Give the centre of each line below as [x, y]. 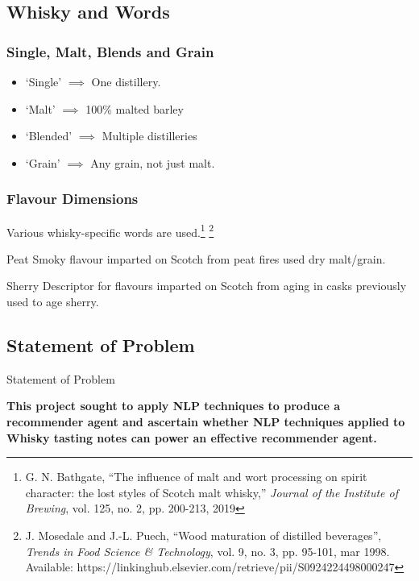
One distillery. [126, 81]
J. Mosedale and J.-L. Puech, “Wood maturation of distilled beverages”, [203, 535]
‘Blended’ [49, 136]
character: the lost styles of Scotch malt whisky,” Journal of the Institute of [212, 492]
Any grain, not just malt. [153, 162]
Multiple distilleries [149, 136]
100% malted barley [135, 108]
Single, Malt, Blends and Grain [110, 51]
